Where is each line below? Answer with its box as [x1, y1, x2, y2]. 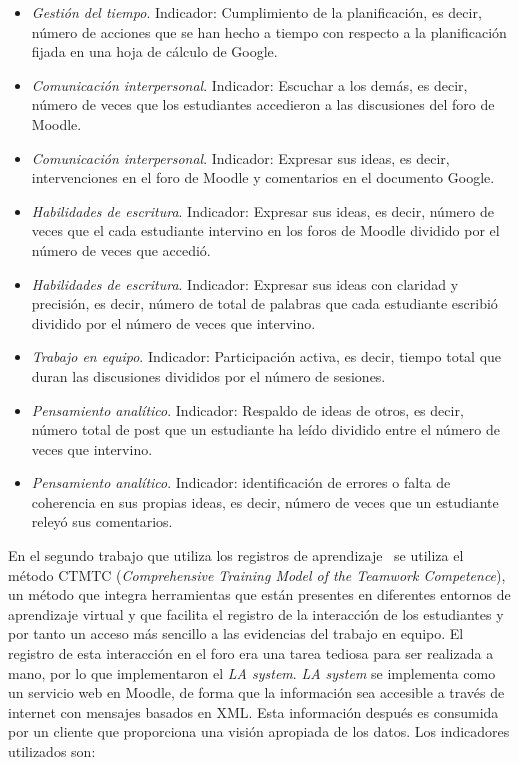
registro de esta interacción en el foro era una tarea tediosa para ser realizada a [8, 643, 494, 664]
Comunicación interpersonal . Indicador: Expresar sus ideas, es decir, [31, 147, 450, 168]
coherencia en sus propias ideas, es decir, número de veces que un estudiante [31, 491, 499, 512]
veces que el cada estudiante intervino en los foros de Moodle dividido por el [31, 220, 500, 241]
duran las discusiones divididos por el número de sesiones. [31, 365, 386, 386]
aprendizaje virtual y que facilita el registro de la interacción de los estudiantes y [8, 603, 504, 624]
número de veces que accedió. [31, 239, 211, 260]
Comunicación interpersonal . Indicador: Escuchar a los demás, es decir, [31, 74, 468, 95]
